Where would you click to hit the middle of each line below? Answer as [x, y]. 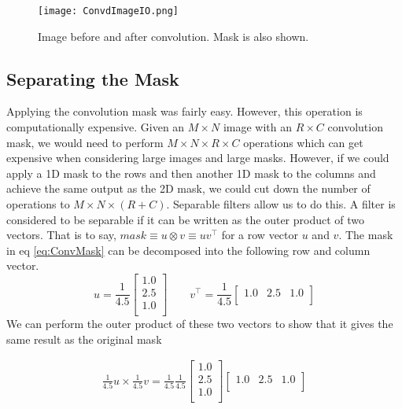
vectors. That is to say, [61, 235]
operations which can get [303, 142]
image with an [257, 127]
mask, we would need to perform [85, 142]
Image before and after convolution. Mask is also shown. [173, 36]
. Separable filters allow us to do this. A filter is [281, 204]
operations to [38, 204]
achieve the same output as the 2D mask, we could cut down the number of [188, 188]
